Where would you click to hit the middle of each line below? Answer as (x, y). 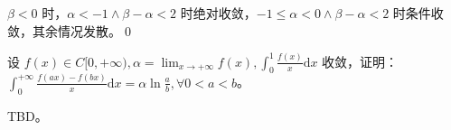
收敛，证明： (360, 61)
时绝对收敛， (218, 13)
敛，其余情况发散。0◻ (71, 30)
